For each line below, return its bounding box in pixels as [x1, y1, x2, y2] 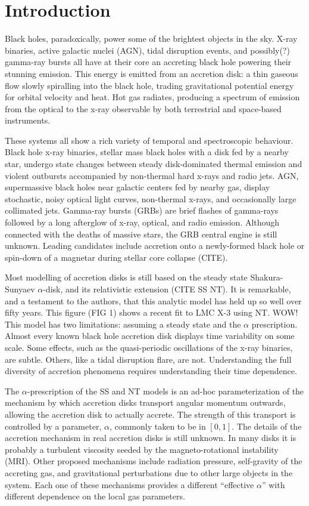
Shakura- [250, 271, 283, 283]
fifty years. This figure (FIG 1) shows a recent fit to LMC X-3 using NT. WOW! [5, 306, 298, 319]
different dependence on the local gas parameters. [5, 490, 185, 502]
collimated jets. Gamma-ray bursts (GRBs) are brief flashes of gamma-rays [5, 204, 279, 217]
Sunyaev [5, 283, 35, 295]
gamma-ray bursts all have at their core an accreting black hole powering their [5, 55, 292, 68]
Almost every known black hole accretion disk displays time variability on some [5, 329, 295, 342]
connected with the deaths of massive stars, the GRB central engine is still [5, 227, 277, 240]
